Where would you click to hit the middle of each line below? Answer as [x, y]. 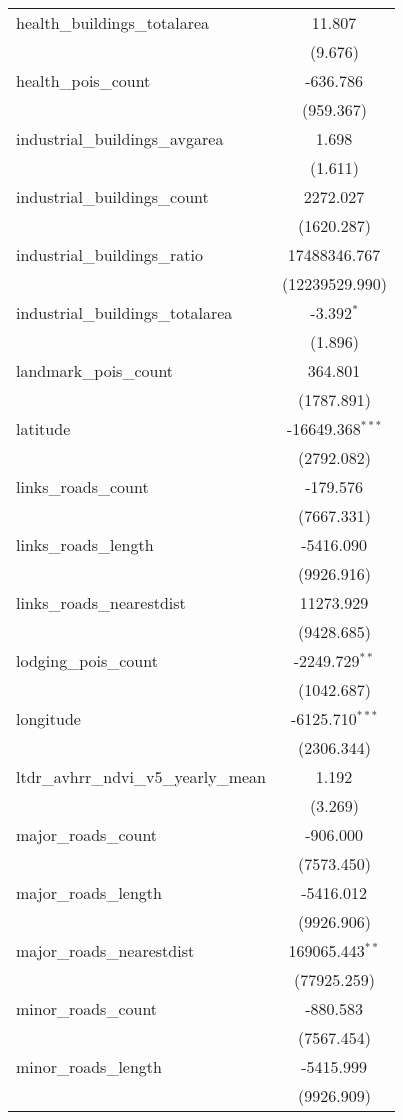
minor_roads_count [87, 1008]
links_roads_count [82, 486]
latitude [43, 428]
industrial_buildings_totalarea [124, 312]
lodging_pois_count [87, 660]
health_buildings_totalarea [113, 22]
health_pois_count [83, 80]
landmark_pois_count [95, 370]
